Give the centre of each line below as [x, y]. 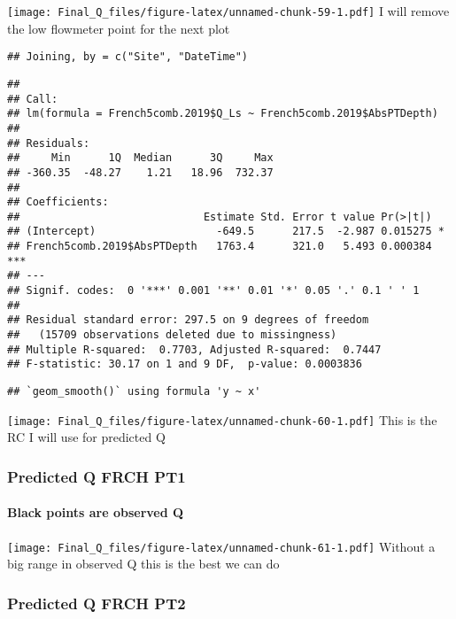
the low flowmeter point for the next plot [119, 28]
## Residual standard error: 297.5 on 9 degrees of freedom [188, 320]
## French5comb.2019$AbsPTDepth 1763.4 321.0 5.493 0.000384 [220, 247]
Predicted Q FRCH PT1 [97, 476]
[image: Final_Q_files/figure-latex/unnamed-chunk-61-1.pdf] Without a [221, 546]
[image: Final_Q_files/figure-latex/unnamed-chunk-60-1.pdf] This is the [222, 419]
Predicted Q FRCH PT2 [97, 603]
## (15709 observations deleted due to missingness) [172, 335]
